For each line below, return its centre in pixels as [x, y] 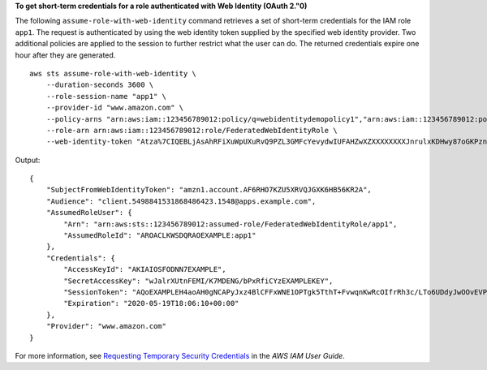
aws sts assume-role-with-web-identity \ [113, 73]
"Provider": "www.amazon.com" [106, 326]
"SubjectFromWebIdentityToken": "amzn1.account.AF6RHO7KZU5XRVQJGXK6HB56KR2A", [209, 190]
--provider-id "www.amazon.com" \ [115, 108]
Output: [28, 160]
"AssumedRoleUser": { [89, 213]
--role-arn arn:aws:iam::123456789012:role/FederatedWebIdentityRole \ [192, 130]
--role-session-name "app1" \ [106, 96]
